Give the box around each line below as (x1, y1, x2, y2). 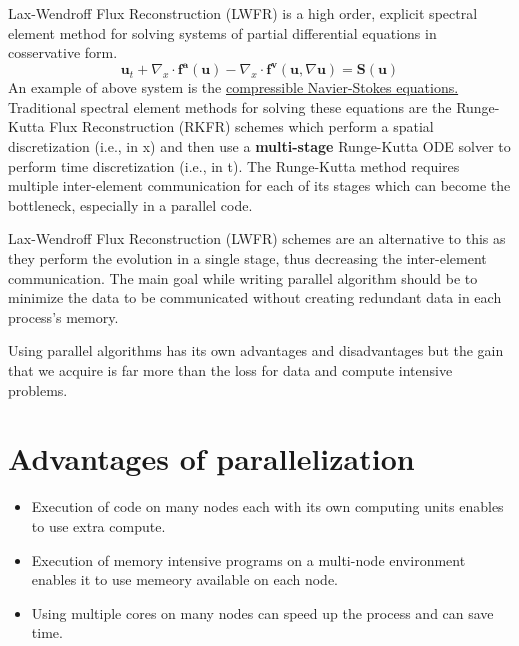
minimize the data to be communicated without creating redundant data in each (8, 287, 502, 308)
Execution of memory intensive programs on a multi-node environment (31, 549, 466, 570)
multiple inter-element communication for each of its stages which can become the (8, 175, 511, 196)
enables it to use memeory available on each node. (31, 569, 339, 590)
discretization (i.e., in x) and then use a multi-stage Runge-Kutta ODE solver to (8, 136, 511, 157)
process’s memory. (8, 306, 119, 327)
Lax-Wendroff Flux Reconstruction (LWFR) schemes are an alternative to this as (8, 228, 506, 249)
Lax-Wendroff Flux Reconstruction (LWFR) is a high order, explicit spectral (8, 3, 478, 23)
